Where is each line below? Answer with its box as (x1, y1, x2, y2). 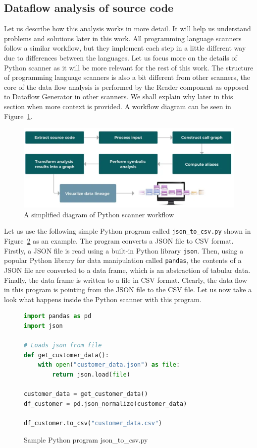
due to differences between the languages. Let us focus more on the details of (4, 52, 237, 63)
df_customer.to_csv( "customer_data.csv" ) (24, 419, 162, 427)
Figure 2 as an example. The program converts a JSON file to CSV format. (4, 236, 234, 246)
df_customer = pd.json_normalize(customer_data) (24, 400, 187, 407)
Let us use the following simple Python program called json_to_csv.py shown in (4, 226, 251, 236)
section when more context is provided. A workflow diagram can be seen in (4, 101, 231, 111)
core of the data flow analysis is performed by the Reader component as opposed (4, 81, 249, 92)
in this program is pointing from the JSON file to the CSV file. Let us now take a (4, 284, 252, 295)
